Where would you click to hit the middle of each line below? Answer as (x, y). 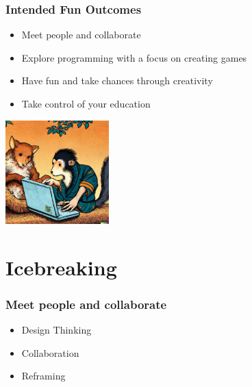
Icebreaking (61, 267)
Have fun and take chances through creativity (117, 80)
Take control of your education (86, 103)
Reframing (43, 376)
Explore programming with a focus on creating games (134, 57)
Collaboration (50, 352)
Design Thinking (56, 329)
